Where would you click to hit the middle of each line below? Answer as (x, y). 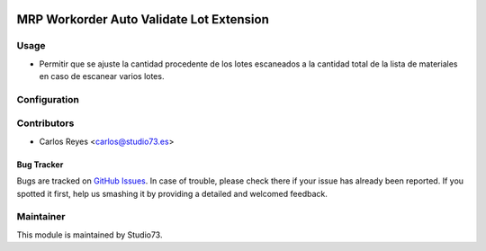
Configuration (48, 99)
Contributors (45, 123)
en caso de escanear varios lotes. (102, 76)
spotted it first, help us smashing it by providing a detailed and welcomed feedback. (172, 193)
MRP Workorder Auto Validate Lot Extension (143, 19)
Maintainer (41, 217)
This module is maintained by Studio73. (90, 235)
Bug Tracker (40, 164)
